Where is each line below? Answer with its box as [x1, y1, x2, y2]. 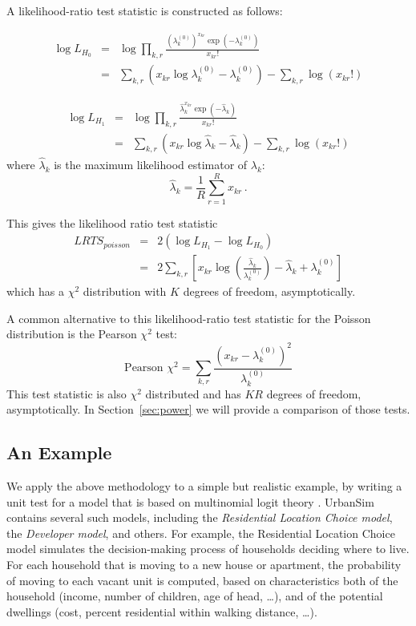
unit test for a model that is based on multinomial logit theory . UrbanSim [6, 493, 374, 510]
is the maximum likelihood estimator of [54, 155, 248, 172]
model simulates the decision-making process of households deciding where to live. [6, 540, 410, 557]
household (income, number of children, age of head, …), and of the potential [6, 588, 383, 604]
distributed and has [145, 385, 241, 402]
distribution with [83, 283, 167, 300]
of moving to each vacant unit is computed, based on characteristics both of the [6, 571, 398, 588]
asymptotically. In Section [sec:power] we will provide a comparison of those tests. [6, 401, 410, 418]
